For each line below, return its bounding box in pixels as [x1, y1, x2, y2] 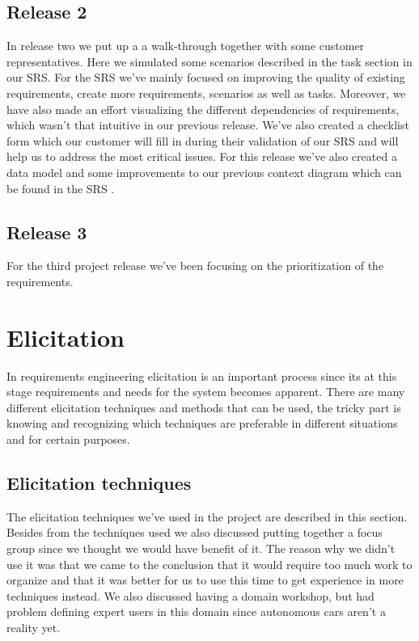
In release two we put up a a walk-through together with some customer [6, 37, 365, 54]
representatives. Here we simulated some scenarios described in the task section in [6, 53, 413, 70]
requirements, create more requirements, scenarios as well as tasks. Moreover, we [6, 84, 406, 101]
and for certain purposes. [6, 431, 130, 448]
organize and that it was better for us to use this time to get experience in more [6, 571, 404, 588]
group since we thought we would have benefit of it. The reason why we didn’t [6, 540, 396, 557]
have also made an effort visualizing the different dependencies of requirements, [6, 100, 400, 117]
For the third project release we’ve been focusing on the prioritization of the [6, 257, 384, 274]
